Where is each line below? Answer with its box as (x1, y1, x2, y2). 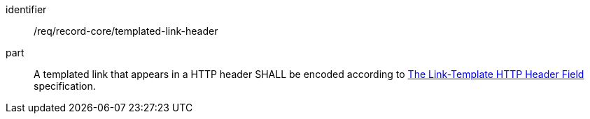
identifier (6, 3, 47, 15)
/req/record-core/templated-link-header (34, 25, 218, 37)
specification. (34, 80, 96, 92)
